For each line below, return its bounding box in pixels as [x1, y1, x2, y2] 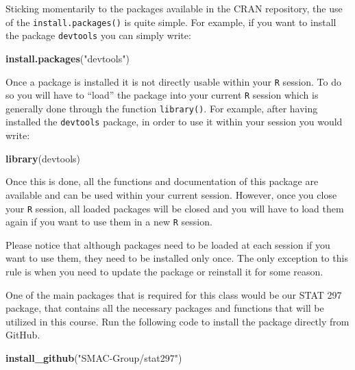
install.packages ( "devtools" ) [5, 51, 130, 65]
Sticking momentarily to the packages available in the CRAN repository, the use [5, 1, 343, 15]
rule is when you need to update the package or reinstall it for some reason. [5, 264, 323, 278]
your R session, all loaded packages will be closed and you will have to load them [5, 201, 344, 215]
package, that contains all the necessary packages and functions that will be [5, 301, 324, 315]
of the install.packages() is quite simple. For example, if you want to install [5, 14, 336, 29]
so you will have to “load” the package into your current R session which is [5, 88, 319, 102]
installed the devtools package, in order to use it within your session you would [5, 114, 343, 129]
